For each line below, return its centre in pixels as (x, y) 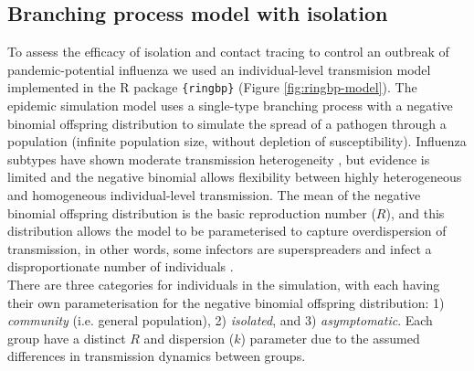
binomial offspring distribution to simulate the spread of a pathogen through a (227, 123)
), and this (415, 212)
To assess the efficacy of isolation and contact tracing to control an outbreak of (228, 52)
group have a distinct (67, 338)
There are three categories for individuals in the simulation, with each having (224, 284)
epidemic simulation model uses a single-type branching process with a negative (230, 106)
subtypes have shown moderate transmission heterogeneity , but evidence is (219, 159)
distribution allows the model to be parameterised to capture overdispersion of (227, 231)
